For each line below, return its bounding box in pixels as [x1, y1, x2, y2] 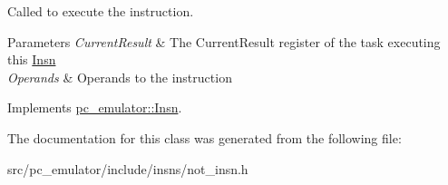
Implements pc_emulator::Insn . [7, 98, 182, 117]
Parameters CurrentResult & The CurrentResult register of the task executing [7, 32, 441, 51]
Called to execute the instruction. [7, 2, 194, 20]
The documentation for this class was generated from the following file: [7, 128, 402, 147]
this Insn [7, 50, 56, 69]
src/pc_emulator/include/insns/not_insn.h [7, 159, 248, 178]
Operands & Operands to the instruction [7, 67, 232, 86]
